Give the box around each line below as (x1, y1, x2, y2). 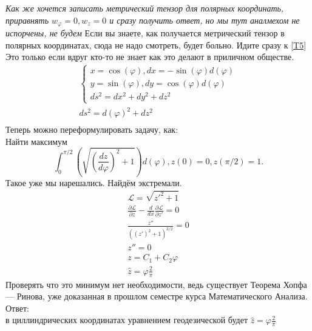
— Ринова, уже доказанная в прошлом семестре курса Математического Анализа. (5, 290, 308, 303)
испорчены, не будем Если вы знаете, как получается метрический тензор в (5, 27, 285, 39)
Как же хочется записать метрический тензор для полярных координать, (5, 2, 284, 14)
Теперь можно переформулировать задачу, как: (5, 123, 178, 136)
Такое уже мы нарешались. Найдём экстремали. (5, 176, 182, 189)
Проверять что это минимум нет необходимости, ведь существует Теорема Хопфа (5, 278, 307, 290)
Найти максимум (5, 135, 67, 147)
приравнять (5, 13, 49, 26)
